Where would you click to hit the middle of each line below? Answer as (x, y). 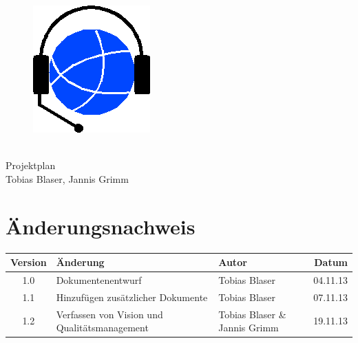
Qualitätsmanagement (102, 328)
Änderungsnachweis (101, 226)
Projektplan (31, 165)
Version (29, 262)
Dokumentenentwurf (99, 279)
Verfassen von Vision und (109, 314)
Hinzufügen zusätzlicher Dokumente (132, 297)
